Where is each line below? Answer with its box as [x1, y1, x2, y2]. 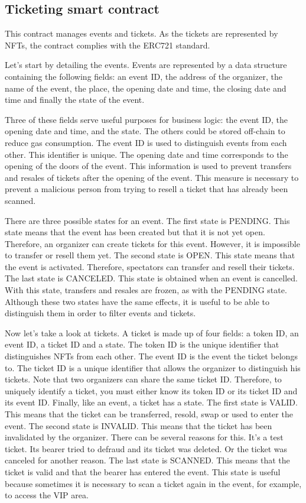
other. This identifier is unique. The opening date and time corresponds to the [5, 148, 288, 160]
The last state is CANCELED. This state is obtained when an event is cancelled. [5, 272, 298, 284]
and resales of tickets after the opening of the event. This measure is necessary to [5, 171, 299, 183]
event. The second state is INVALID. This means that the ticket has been [5, 419, 272, 431]
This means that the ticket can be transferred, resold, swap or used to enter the [5, 408, 293, 420]
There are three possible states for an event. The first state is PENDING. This [5, 214, 290, 226]
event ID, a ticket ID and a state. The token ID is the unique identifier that [5, 338, 279, 351]
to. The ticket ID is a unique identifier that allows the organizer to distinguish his [5, 361, 301, 374]
